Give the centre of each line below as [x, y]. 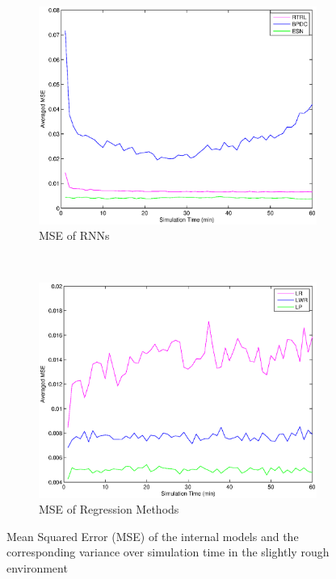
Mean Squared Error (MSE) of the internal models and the [153, 536]
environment [37, 567]
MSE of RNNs [74, 235]
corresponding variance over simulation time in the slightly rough [168, 552]
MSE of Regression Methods [109, 509]
